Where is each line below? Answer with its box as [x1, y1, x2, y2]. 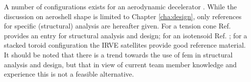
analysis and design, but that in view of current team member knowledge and [4, 59, 237, 69]
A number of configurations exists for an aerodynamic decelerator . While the [4, 1, 237, 11]
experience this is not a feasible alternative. [4, 69, 134, 79]
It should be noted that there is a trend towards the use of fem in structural [4, 49, 233, 59]
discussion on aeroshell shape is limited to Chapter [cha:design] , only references [4, 11, 242, 21]
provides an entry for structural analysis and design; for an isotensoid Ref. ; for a [4, 30, 248, 40]
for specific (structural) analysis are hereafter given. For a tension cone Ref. [4, 21, 231, 31]
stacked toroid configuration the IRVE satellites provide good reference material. [4, 40, 246, 50]
